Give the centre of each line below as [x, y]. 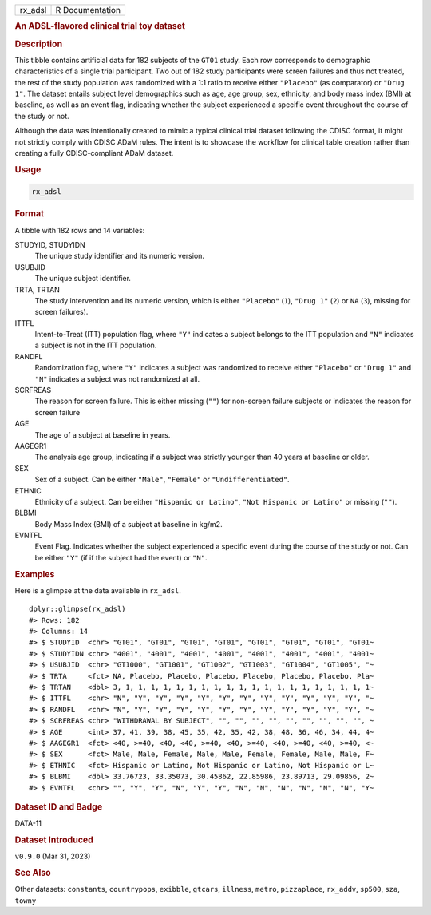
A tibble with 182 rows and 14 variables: [80, 230]
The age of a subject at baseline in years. [103, 434]
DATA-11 [28, 823]
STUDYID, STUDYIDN [50, 244]
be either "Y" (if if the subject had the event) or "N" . [121, 557]
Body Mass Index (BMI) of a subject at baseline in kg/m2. [129, 524]
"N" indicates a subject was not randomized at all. [117, 378]
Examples [35, 574]
